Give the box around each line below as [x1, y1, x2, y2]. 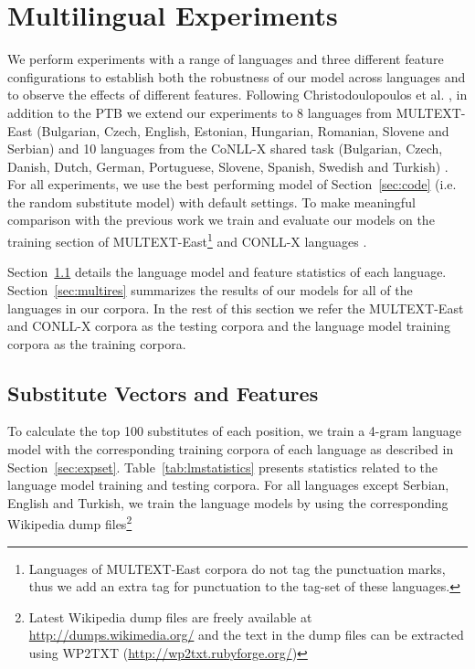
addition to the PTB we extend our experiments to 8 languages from [7, 102, 393, 122]
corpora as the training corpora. [7, 334, 186, 353]
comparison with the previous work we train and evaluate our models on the [7, 210, 435, 229]
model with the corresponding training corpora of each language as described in [7, 440, 454, 459]
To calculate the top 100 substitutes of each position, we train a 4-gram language [7, 421, 461, 441]
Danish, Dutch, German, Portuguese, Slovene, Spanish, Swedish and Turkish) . [7, 156, 449, 175]
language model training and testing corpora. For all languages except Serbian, [7, 475, 449, 494]
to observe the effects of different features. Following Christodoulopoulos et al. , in [7, 85, 468, 104]
